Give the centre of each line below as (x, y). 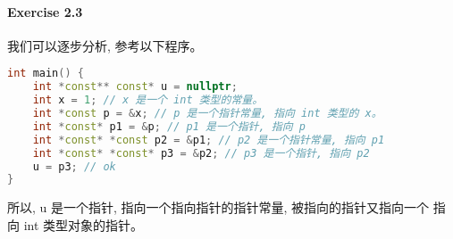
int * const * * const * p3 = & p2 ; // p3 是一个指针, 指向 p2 (201, 153)
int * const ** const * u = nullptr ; (135, 87)
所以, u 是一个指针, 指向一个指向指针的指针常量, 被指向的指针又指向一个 (218, 207)
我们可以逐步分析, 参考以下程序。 (105, 45)
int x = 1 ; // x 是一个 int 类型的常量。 (148, 100)
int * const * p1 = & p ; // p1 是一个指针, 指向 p (169, 126)
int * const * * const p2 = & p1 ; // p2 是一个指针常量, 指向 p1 (209, 140)
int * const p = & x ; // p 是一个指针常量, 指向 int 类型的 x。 (207, 114)
